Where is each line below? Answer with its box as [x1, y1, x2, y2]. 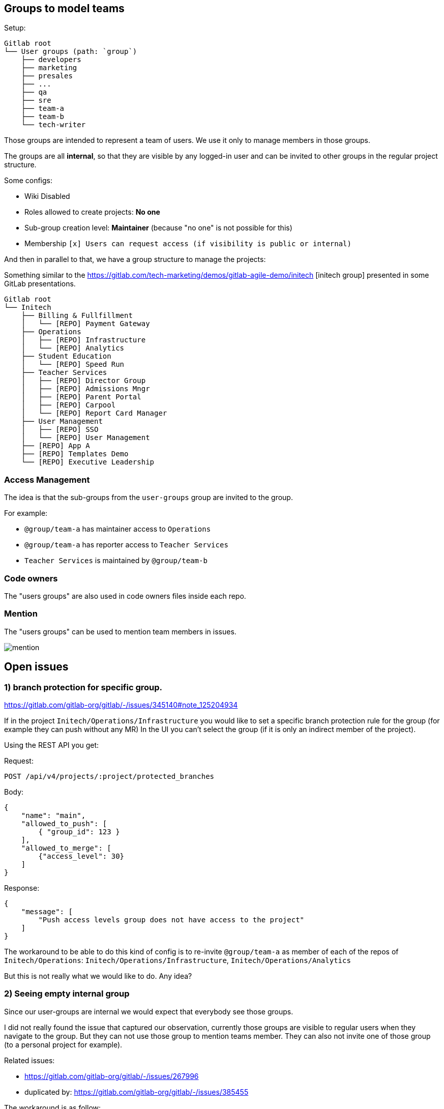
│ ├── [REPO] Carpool [21, 401, 116, 410]
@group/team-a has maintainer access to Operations [24, 524, 211, 534]
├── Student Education [21, 352, 111, 361]
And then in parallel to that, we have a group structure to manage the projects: [4, 255, 266, 264]
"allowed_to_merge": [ [21, 843, 111, 852]
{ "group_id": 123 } [38, 827, 120, 836]
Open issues [4, 660, 69, 674]
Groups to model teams [4, 2, 125, 15]
